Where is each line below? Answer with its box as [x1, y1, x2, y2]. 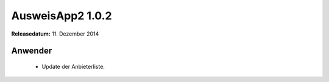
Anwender [11, 46, 52, 56]
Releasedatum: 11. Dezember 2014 [11, 30, 99, 37]
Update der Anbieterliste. [41, 63, 105, 70]
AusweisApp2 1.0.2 [11, 9, 112, 22]
